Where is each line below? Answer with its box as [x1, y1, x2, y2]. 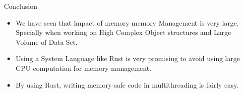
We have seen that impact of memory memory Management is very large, [15, 17, 239, 28]
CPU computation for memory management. [15, 62, 152, 73]
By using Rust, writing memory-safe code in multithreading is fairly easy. [15, 79, 239, 90]
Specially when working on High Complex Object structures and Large [15, 27, 231, 37]
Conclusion [4, 1, 37, 11]
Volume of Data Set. [15, 36, 78, 47]
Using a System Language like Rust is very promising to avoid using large [15, 53, 240, 63]
